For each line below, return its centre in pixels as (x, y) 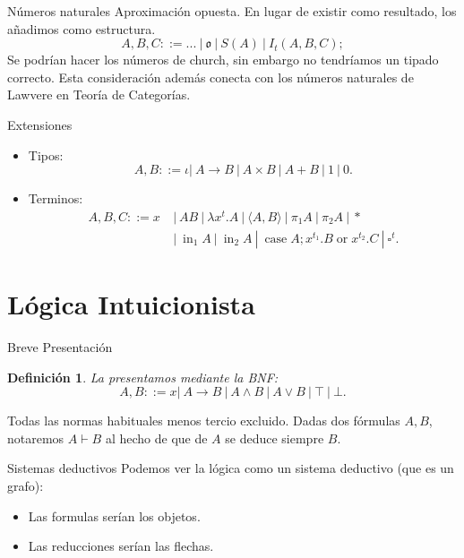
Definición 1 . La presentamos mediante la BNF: (143, 377)
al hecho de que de (156, 438)
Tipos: (46, 155)
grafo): (26, 485)
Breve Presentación (60, 347)
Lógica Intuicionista (131, 304)
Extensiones (40, 124)
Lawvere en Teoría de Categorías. (99, 94)
